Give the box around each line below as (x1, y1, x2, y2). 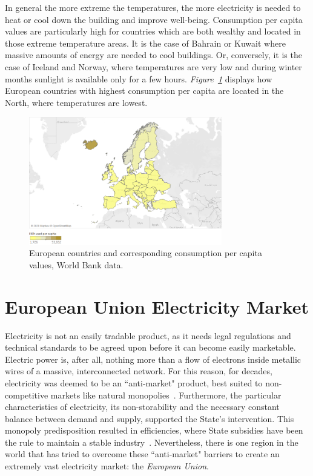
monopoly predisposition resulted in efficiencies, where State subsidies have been (5, 424, 303, 437)
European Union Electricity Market (5, 294, 309, 319)
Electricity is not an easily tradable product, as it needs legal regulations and (5, 329, 291, 342)
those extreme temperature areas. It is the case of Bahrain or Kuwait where (5, 36, 286, 49)
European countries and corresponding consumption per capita (29, 246, 262, 259)
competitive (5, 388, 48, 401)
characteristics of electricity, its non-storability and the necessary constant (5, 400, 280, 413)
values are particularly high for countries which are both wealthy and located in (5, 25, 301, 38)
